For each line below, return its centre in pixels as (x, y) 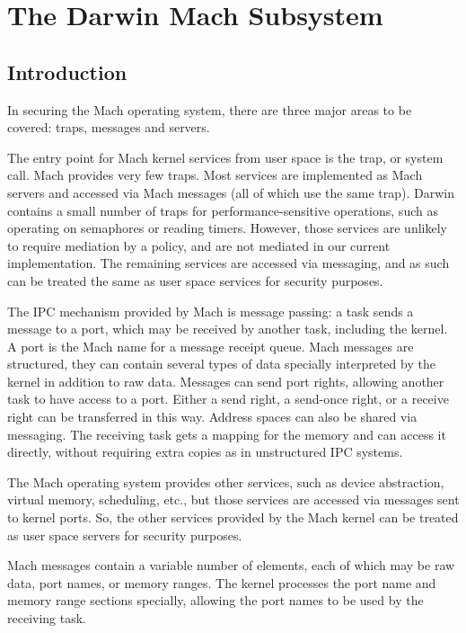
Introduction (67, 71)
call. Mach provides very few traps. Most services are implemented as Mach (215, 175)
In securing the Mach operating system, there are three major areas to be (210, 109)
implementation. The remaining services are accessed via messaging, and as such (229, 263)
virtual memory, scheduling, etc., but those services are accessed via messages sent (233, 499)
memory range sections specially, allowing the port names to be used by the (215, 600)
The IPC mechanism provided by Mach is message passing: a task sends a (211, 311)
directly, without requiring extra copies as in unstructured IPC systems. (205, 452)
